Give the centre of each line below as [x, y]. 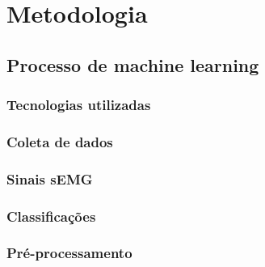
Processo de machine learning [133, 64]
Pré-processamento [69, 253]
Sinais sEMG [50, 178]
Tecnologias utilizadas [79, 105]
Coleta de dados [60, 141]
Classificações [51, 216]
